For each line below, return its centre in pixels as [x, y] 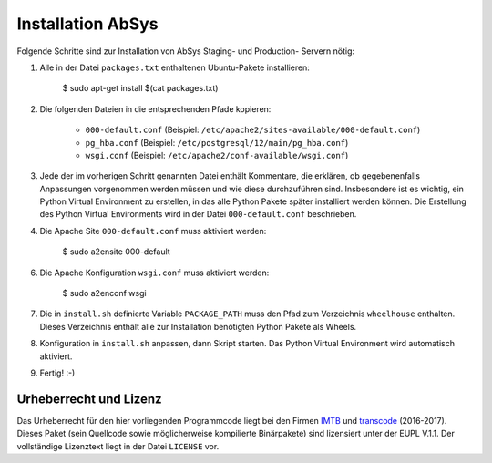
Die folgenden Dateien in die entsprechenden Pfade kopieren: [155, 108]
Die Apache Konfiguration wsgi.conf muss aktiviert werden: [154, 273]
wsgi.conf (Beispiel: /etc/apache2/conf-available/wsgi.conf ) [217, 155]
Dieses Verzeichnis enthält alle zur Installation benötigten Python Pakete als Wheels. [198, 326]
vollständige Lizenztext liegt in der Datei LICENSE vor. [118, 446]
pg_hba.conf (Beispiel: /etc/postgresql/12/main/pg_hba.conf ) [217, 142]
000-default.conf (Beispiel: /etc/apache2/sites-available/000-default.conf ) [253, 130]
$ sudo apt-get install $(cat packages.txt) [140, 88]
